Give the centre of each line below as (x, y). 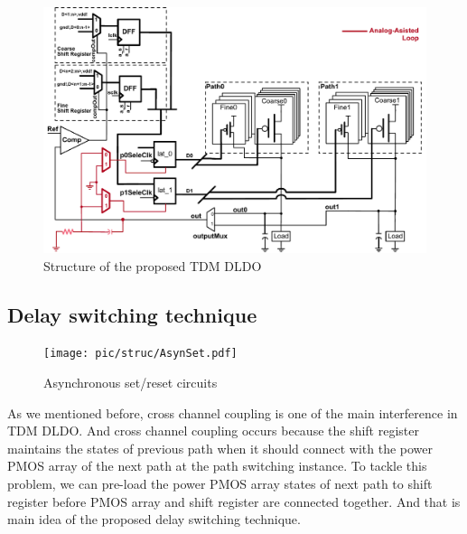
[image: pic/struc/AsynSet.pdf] (140, 354)
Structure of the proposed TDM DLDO (153, 265)
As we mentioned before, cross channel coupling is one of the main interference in (233, 412)
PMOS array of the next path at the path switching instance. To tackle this (217, 466)
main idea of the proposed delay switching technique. (154, 519)
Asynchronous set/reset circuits (131, 383)
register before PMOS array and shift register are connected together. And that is (234, 501)
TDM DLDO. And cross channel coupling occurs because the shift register (213, 431)
